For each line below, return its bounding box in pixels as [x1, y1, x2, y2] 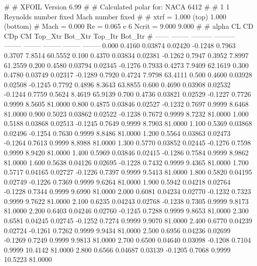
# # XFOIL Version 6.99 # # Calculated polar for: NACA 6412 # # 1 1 [4, 1, 230, 11]
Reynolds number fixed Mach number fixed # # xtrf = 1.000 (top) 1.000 [4, 11, 227, 21]
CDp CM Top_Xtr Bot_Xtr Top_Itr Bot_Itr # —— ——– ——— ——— [4, 30, 235, 41]
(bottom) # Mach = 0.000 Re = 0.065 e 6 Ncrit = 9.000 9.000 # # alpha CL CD [4, 21, 254, 31]
